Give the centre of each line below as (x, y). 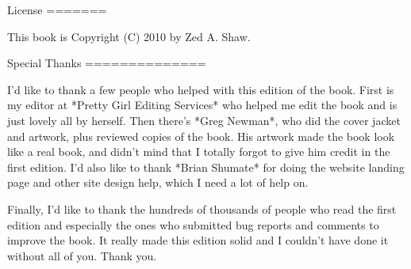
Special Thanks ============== (107, 63)
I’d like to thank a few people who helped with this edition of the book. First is (201, 89)
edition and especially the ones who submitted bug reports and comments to (193, 224)
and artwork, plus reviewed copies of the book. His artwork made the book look (201, 136)
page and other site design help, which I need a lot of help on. (158, 182)
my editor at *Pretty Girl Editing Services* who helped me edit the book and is (202, 105)
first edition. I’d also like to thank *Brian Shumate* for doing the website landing (206, 167)
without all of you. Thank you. (82, 255)
